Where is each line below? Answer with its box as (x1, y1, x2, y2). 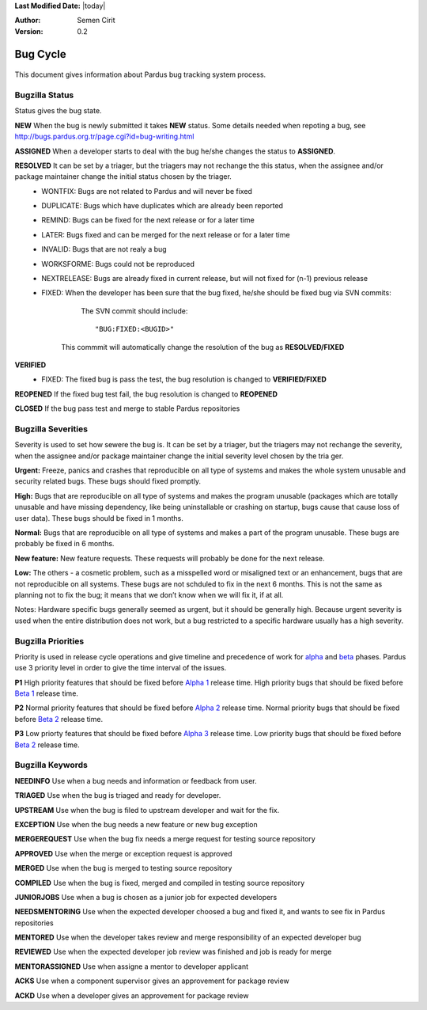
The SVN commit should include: (81, 306, 188, 316)
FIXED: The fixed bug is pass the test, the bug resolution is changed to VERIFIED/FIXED (41, 374, 327, 384)
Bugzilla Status (14, 89, 74, 101)
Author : (14, 16, 41, 25)
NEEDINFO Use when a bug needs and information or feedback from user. (14, 776, 257, 785)
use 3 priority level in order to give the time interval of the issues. (14, 663, 227, 673)
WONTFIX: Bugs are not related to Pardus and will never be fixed (41, 186, 253, 196)
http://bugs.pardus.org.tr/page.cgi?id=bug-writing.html (14, 131, 195, 142)
